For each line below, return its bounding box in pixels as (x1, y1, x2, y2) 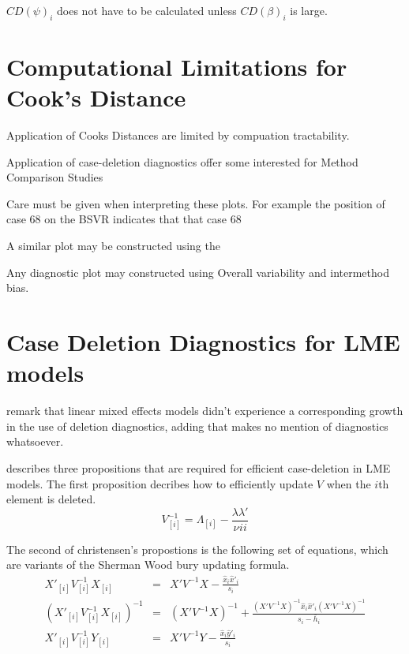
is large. (290, 2, 328, 18)
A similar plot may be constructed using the (6, 237, 220, 254)
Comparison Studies (6, 169, 103, 185)
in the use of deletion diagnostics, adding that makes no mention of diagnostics (6, 417, 388, 434)
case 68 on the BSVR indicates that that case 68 (6, 211, 242, 227)
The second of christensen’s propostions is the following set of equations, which (6, 540, 388, 557)
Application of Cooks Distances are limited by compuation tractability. (6, 127, 350, 144)
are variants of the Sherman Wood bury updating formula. (6, 556, 290, 573)
